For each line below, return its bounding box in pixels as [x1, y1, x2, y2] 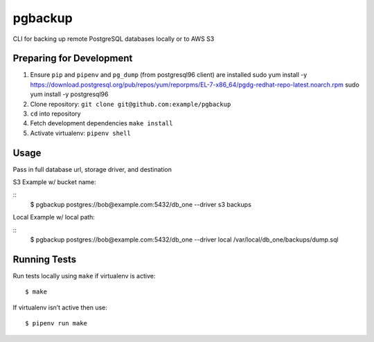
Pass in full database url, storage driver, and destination [12, 165, 172, 173]
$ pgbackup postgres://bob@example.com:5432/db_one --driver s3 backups [30, 200, 252, 208]
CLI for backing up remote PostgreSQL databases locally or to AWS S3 [12, 35, 215, 43]
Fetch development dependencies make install [30, 119, 173, 127]
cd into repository [30, 109, 81, 118]
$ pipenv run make [25, 319, 88, 327]
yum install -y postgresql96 [30, 90, 109, 98]
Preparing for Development [12, 53, 133, 64]
